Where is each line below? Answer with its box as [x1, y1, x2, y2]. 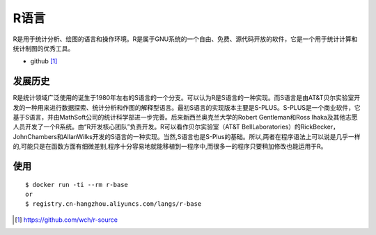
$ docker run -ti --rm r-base [25, 181, 129, 188]
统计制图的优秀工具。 [13, 44, 75, 52]
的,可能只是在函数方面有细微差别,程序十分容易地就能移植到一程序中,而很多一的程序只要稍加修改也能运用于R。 [13, 143, 327, 151]
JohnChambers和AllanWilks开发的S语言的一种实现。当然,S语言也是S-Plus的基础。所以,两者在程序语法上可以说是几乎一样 [13, 132, 361, 140]
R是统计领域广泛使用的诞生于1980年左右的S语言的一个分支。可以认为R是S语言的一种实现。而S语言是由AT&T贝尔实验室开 [13, 94, 361, 102]
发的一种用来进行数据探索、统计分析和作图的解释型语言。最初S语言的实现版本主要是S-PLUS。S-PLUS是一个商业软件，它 [13, 103, 361, 111]
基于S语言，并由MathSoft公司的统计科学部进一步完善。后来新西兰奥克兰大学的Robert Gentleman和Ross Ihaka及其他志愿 [13, 113, 358, 122]
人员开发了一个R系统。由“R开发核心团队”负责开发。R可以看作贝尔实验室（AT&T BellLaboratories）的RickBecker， [13, 122, 339, 131]
